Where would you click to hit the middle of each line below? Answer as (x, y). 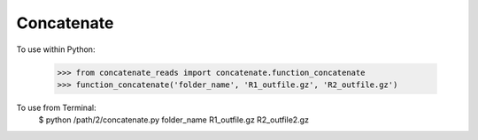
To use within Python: (56, 49)
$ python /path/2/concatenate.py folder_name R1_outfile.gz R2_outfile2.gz (174, 120)
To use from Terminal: (56, 107)
